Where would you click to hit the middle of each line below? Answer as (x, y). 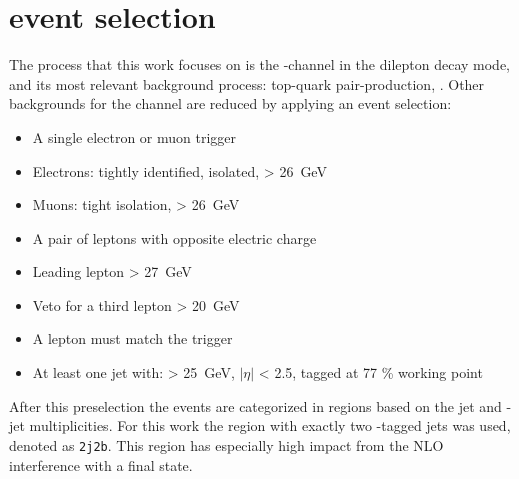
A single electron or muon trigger (134, 136)
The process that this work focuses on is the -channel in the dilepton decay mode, (260, 64)
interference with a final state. (101, 464)
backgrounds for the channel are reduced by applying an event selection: (230, 103)
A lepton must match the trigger (132, 338)
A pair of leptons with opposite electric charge (174, 237)
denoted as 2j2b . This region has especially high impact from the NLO (226, 444)
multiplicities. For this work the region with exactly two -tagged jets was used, (270, 425)
